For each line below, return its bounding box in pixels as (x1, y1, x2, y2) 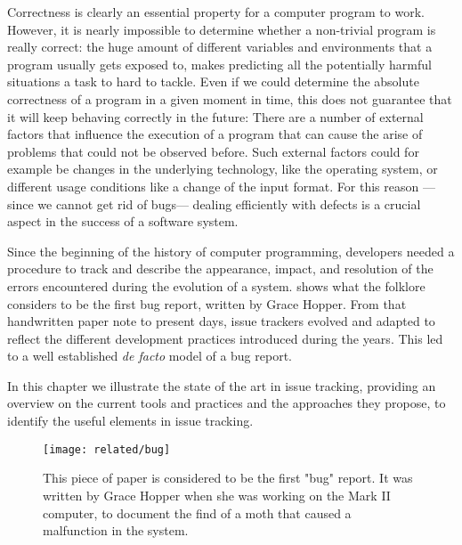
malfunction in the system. (43, 521, 189, 540)
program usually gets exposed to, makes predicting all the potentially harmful (7, 54, 432, 73)
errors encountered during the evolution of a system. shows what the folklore (7, 276, 426, 295)
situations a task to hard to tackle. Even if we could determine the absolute (7, 72, 419, 91)
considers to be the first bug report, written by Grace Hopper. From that (7, 294, 407, 313)
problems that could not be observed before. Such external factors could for (7, 142, 419, 160)
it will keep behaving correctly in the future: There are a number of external (7, 107, 424, 126)
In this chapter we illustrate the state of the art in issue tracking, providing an (7, 376, 436, 395)
